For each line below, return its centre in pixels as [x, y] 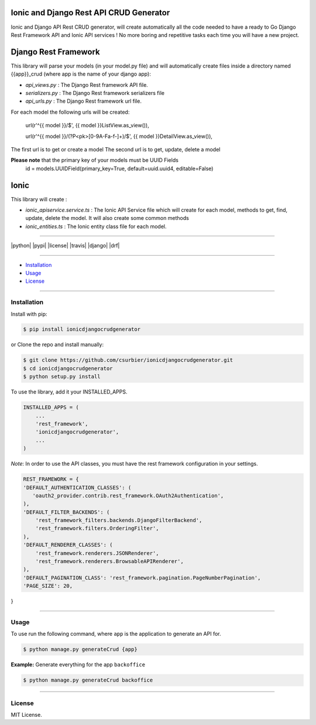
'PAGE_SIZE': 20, [48, 586]
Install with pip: [29, 314]
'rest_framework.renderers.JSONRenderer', [97, 553]
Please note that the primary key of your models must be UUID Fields [95, 160]
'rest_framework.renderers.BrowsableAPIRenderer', [109, 561]
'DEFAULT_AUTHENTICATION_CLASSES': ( [77, 487]
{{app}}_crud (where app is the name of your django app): [81, 74]
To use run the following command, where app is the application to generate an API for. [116, 634]
